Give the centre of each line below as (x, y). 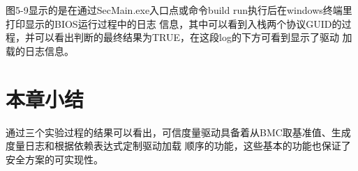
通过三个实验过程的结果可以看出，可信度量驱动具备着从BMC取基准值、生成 (178, 132)
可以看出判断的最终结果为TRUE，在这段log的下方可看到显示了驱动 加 (193, 37)
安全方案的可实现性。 (54, 159)
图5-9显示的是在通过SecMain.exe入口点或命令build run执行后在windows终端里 (179, 10)
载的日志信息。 (40, 50)
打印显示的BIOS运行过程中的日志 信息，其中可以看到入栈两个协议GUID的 (174, 23)
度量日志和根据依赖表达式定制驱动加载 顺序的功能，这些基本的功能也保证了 (178, 146)
